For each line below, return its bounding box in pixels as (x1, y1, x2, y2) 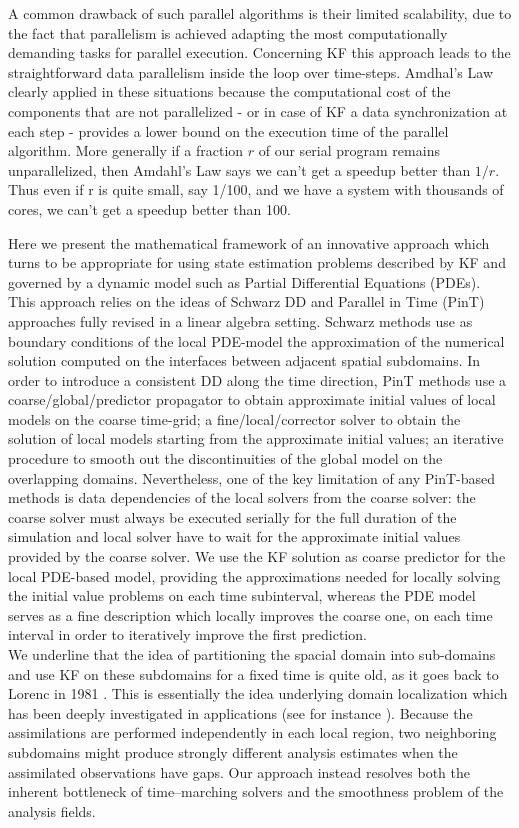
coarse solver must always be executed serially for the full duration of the (8, 506, 457, 527)
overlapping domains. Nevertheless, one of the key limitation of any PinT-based (8, 467, 496, 488)
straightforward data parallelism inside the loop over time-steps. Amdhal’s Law (8, 61, 494, 82)
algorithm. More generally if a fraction (8, 140, 244, 161)
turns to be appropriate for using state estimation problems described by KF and (8, 252, 506, 273)
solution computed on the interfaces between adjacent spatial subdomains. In (8, 350, 481, 371)
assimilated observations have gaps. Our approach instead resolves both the (8, 761, 470, 782)
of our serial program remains (258, 140, 440, 161)
